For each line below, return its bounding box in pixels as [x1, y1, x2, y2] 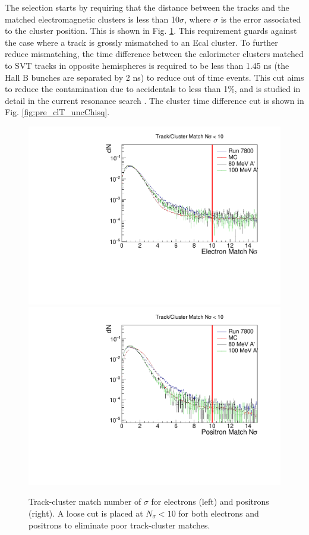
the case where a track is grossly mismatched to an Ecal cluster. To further [5, 36, 278, 48]
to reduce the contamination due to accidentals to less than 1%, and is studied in [5, 83, 301, 95]
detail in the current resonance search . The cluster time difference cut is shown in [5, 94, 304, 106]
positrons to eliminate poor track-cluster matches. [29, 518, 210, 531]
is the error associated [220, 12, 301, 25]
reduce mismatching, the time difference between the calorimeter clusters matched [5, 48, 304, 60]
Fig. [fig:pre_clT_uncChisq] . [5, 106, 110, 118]
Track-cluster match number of [29, 495, 141, 508]
